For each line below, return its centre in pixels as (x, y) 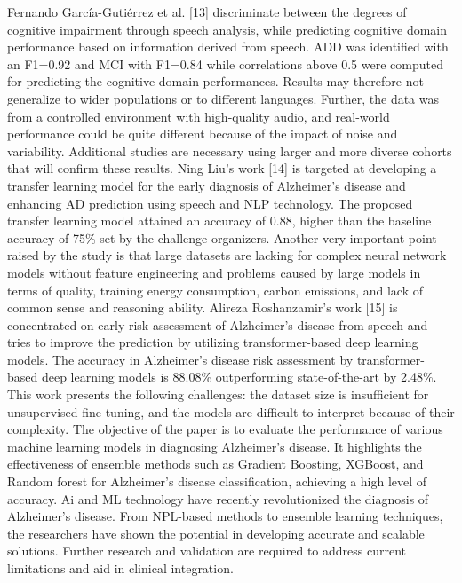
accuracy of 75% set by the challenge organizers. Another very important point (222, 237)
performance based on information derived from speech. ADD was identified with (228, 47)
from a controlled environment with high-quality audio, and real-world (199, 116)
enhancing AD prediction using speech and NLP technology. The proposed (210, 203)
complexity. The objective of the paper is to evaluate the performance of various (225, 429)
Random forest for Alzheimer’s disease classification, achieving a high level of (217, 481)
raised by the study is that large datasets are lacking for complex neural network (227, 255)
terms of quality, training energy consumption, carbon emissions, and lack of (215, 290)
